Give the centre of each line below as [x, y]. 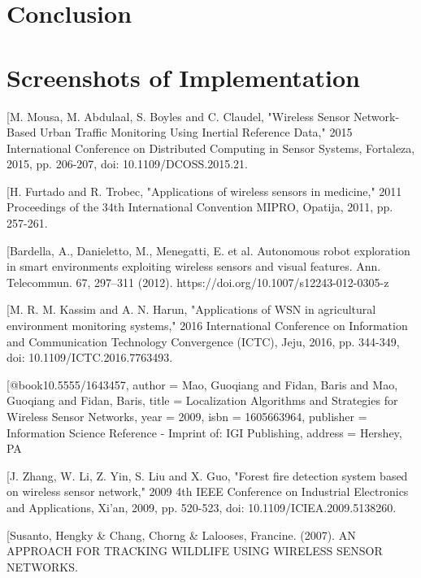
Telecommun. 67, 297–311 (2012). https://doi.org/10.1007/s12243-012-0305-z [198, 282]
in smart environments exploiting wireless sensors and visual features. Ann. [194, 266]
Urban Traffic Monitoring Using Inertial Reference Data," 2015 [196, 132]
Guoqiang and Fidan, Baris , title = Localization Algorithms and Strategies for [202, 400]
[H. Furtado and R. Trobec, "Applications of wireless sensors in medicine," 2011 [204, 191]
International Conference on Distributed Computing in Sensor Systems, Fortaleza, [211, 148]
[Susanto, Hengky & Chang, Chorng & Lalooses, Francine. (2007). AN [181, 535]
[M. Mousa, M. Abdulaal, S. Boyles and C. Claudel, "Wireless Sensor [178, 116]
